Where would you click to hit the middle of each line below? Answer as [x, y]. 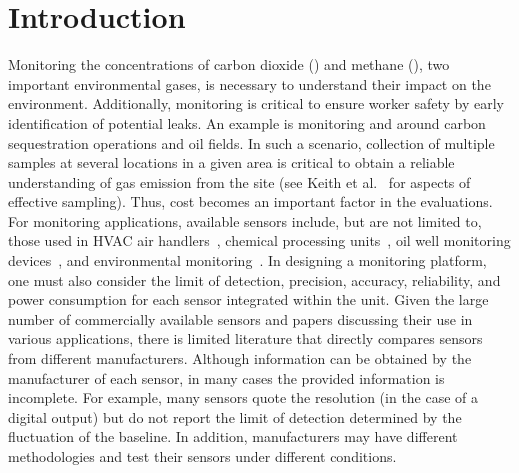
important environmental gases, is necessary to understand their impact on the [249, 83]
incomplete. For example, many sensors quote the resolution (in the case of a [243, 397]
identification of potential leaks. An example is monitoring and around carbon [247, 122]
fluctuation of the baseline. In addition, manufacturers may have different [233, 436]
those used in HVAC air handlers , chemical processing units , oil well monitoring [259, 240]
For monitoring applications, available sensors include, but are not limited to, [245, 220]
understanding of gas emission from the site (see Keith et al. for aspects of [239, 181]
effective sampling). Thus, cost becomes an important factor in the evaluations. [250, 201]
